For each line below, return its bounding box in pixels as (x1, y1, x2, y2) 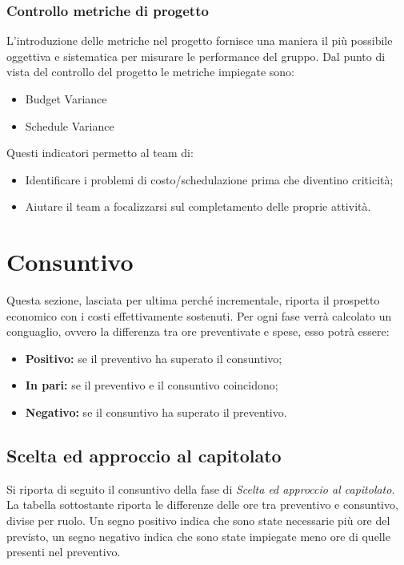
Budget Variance (25, 91, 107, 107)
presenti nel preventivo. (6, 543, 121, 560)
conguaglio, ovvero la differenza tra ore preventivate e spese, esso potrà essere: (6, 323, 390, 340)
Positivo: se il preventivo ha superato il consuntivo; (25, 349, 282, 366)
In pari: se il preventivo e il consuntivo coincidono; (25, 377, 278, 393)
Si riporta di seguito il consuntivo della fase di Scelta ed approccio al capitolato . (6, 480, 395, 497)
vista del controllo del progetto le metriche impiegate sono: (6, 63, 294, 80)
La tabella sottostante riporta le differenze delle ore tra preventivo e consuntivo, (6, 496, 398, 513)
